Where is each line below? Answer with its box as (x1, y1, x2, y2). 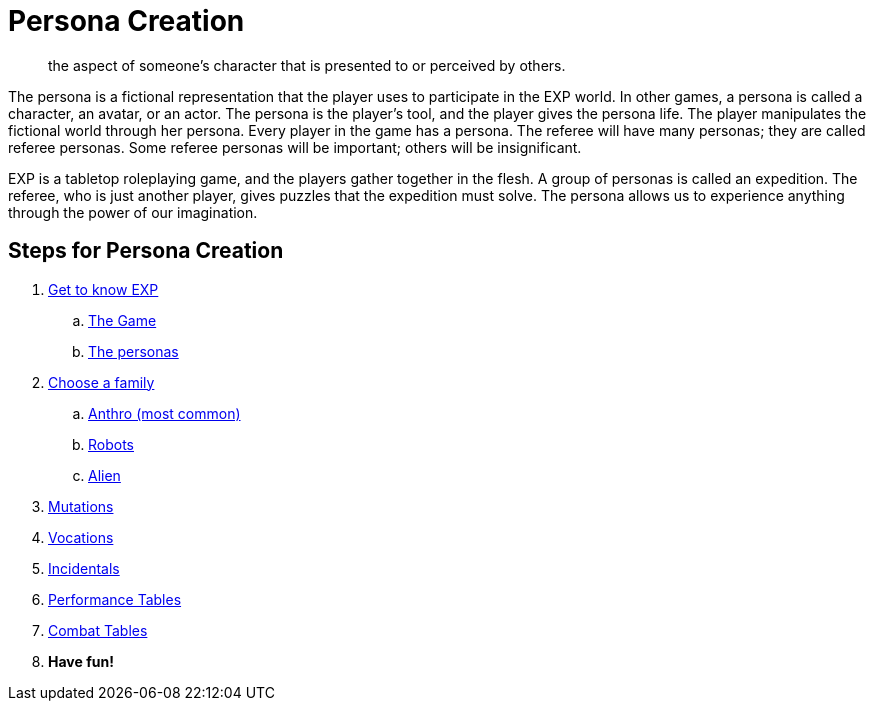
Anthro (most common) (88, 404, 241, 422)
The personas (88, 342, 179, 360)
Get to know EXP (48, 280, 159, 298)
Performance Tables (48, 590, 182, 608)
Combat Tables (48, 621, 148, 639)
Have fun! (48, 652, 114, 670)
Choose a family (48, 373, 155, 391)
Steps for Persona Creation (8, 238, 284, 264)
